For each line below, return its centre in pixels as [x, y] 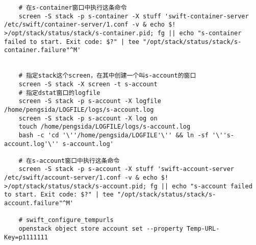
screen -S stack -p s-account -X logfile [90, 101]
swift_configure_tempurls [70, 220]
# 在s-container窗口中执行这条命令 [73, 8]
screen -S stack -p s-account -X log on [88, 118]
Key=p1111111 [26, 237]
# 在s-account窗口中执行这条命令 [69, 161]
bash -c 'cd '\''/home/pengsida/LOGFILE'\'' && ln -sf [113, 135]
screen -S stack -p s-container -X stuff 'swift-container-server [134, 16]
